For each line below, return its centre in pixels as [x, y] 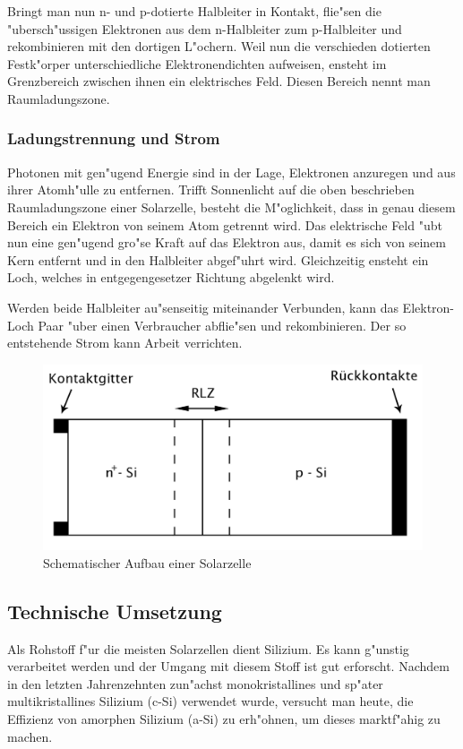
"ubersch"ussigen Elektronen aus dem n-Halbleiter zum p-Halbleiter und [205, 28]
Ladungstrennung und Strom [114, 138]
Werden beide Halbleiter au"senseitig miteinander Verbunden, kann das [203, 307]
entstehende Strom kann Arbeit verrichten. [125, 343]
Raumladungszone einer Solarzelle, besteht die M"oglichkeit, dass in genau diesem [231, 207]
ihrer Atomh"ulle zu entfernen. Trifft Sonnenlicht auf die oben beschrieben [211, 189]
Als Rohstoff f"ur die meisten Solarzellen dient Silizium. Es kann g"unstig [208, 648]
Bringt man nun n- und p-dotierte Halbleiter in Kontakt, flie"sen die [194, 11]
